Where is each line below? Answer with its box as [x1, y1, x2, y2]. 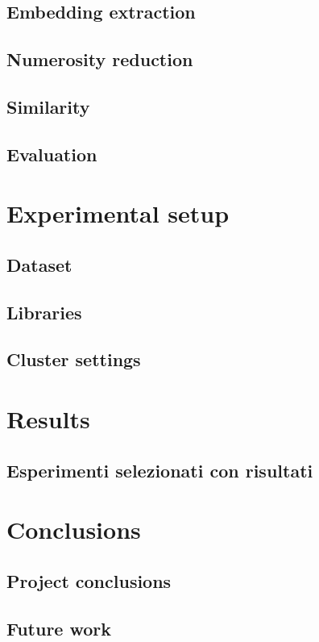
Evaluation [6, 141, 97, 166]
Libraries [6, 299, 82, 324]
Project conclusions [6, 568, 172, 593]
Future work [6, 615, 112, 640]
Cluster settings [6, 347, 141, 372]
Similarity [6, 94, 90, 119]
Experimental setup [6, 197, 230, 230]
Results [6, 402, 90, 436]
